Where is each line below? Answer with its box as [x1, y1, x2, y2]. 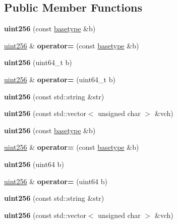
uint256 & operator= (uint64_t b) [4, 74, 115, 84]
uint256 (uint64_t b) [4, 57, 72, 68]
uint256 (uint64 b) [4, 158, 64, 169]
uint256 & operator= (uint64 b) [4, 176, 107, 186]
